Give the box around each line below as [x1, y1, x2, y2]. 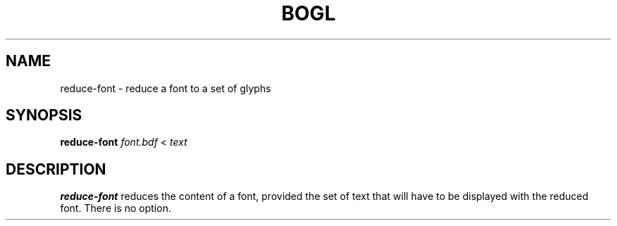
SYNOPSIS [6, 106, 82, 125]
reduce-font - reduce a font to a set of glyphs [60, 82, 271, 94]
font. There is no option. [60, 202, 171, 215]
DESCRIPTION [6, 160, 106, 178]
